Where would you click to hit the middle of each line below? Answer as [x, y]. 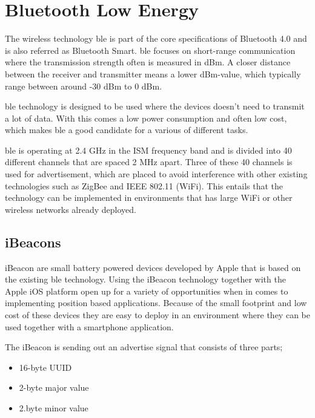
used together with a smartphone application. [89, 326]
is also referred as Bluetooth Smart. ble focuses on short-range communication [150, 50]
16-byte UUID [45, 367]
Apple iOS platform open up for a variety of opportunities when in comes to [147, 291]
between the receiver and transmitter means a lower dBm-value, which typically [153, 73]
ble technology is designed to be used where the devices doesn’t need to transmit [155, 106]
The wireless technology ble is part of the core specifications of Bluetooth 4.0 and [156, 38]
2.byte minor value [54, 407]
